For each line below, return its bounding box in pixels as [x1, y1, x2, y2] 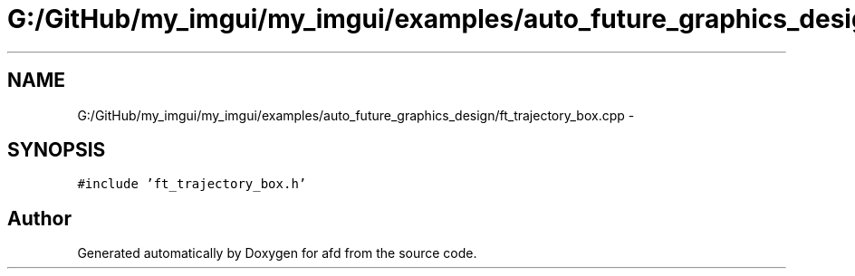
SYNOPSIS [7, 138, 106, 162]
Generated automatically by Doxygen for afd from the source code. [77, 245, 477, 262]
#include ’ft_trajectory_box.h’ [77, 176, 307, 192]
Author [7, 206, 72, 230]
